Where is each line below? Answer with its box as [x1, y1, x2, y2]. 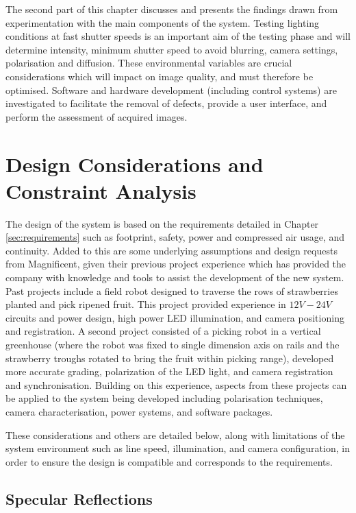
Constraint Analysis [5, 176, 196, 204]
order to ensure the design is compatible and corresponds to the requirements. [5, 454, 333, 468]
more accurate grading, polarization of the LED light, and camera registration [5, 364, 333, 379]
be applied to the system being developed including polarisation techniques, [5, 391, 323, 405]
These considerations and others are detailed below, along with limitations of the [5, 427, 345, 442]
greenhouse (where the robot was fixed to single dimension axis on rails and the [5, 337, 340, 351]
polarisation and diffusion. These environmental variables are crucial [5, 56, 292, 70]
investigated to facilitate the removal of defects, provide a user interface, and [5, 96, 327, 110]
